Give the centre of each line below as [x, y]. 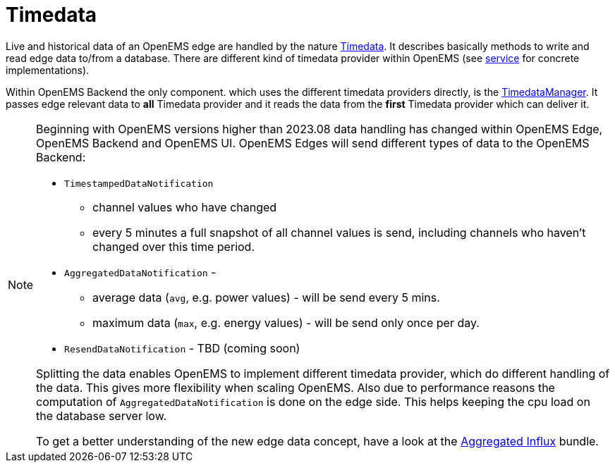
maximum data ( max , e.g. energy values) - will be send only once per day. [286, 322]
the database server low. [102, 415]
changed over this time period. [173, 246]
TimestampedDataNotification [139, 183]
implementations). [48, 70]
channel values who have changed [185, 207]
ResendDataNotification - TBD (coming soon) [182, 348]
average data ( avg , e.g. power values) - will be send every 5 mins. [266, 297]
